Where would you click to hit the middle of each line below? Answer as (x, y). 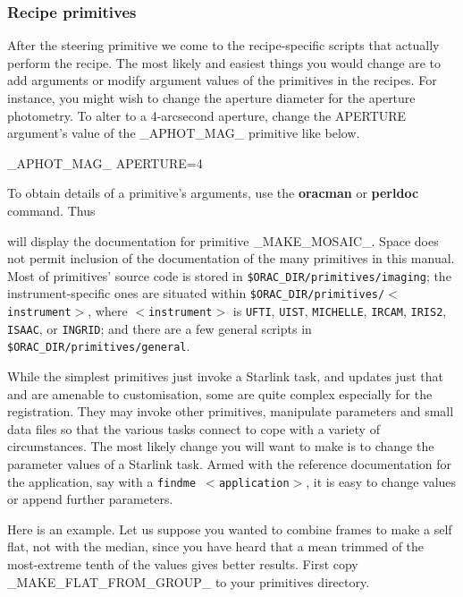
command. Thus (51, 210)
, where (108, 311)
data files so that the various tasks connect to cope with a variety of (194, 428)
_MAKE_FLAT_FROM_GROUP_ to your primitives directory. (189, 581)
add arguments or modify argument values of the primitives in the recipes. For (222, 80)
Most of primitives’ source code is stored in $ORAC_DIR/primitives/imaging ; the (229, 275)
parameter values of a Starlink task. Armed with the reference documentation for (230, 464)
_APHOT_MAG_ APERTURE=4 (105, 162)
